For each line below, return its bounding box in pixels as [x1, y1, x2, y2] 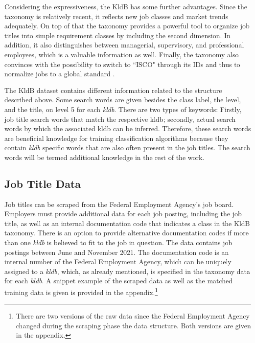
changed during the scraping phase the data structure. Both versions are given [16, 320, 251, 330]
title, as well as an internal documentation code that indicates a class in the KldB [4, 218, 250, 228]
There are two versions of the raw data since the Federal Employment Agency [16, 311, 250, 321]
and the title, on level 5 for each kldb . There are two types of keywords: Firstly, [4, 104, 242, 114]
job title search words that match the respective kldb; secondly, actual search [4, 114, 236, 124]
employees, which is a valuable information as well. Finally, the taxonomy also [4, 49, 239, 59]
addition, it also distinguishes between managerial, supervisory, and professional [4, 40, 244, 50]
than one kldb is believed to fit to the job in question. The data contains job [4, 237, 232, 248]
